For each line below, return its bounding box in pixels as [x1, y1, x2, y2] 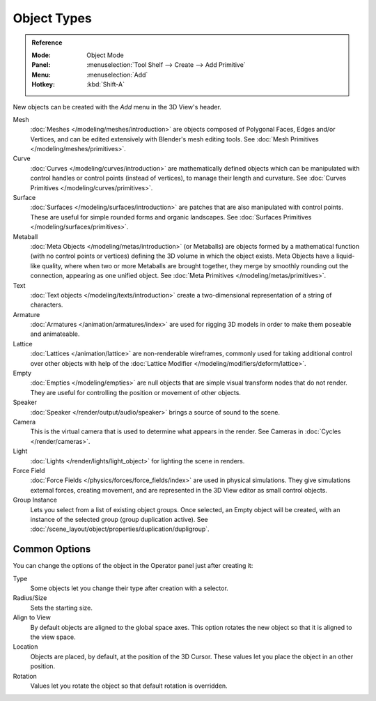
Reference [31, 38, 63, 47]
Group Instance [13, 495, 58, 504]
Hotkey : [31, 80, 56, 88]
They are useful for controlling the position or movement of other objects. [30, 388, 242, 396]
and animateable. [30, 330, 80, 338]
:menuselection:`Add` [86, 70, 148, 79]
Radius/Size [13, 594, 47, 602]
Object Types [13, 10, 92, 26]
